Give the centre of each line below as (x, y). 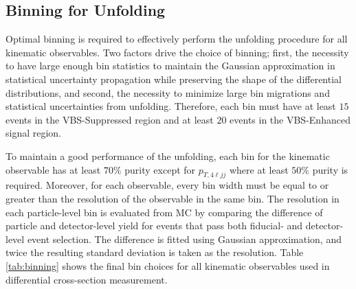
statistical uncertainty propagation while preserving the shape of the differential (174, 79)
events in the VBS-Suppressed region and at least (110, 119)
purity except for (160, 169)
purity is (330, 169)
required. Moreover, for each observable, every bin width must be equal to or (167, 185)
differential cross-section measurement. (87, 279)
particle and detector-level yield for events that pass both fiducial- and (154, 226)
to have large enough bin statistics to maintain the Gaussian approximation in (170, 66)
